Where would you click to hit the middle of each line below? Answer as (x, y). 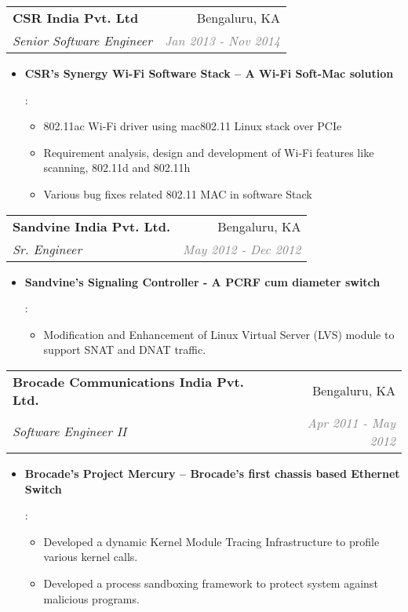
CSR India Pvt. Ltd (76, 18)
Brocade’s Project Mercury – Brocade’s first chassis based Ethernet (212, 473)
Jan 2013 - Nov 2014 (222, 40)
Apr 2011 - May (351, 422)
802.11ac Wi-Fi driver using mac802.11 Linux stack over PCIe (193, 126)
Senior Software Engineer (82, 40)
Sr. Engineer (47, 249)
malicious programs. (91, 598)
